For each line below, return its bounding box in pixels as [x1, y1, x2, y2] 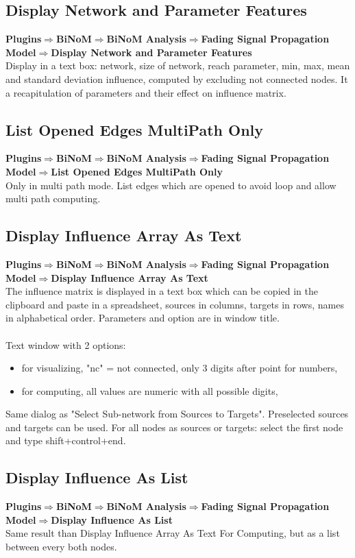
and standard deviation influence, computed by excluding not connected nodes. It [5, 71, 348, 86]
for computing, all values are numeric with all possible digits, [21, 383, 278, 398]
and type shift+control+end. [5, 433, 126, 448]
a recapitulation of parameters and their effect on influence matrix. [5, 85, 286, 99]
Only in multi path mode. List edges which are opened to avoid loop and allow [5, 178, 336, 192]
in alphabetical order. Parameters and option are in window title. [5, 311, 280, 325]
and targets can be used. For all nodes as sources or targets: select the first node [5, 420, 343, 434]
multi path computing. [5, 191, 101, 206]
